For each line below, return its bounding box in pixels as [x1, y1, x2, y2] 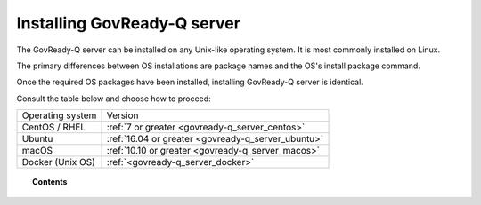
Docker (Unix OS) [21, 156, 95, 169]
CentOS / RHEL [21, 121, 86, 133]
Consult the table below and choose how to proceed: [16, 93, 211, 104]
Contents [32, 177, 68, 187]
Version [106, 109, 139, 122]
